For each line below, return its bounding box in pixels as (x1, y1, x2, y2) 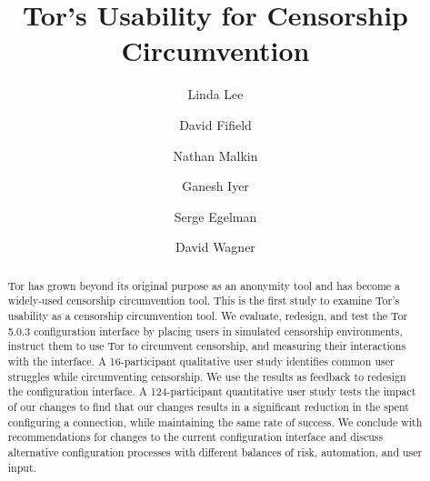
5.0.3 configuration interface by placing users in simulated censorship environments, (7, 323, 403, 338)
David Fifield (179, 115, 252, 134)
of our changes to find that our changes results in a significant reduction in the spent (7, 398, 409, 414)
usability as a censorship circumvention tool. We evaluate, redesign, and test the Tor (7, 307, 408, 323)
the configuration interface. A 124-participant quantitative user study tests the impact (7, 384, 416, 399)
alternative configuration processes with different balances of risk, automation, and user (7, 444, 423, 459)
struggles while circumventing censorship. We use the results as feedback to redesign (7, 368, 406, 384)
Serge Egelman (174, 206, 257, 225)
